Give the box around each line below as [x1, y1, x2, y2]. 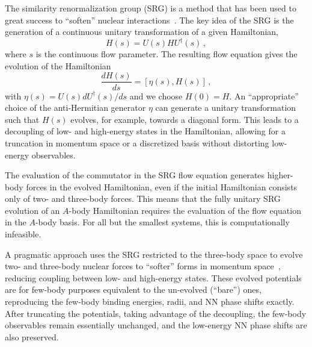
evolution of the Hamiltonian [5, 59, 111, 72]
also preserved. [5, 330, 59, 343]
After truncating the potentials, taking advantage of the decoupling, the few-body [5, 307, 307, 319]
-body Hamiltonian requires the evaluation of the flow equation [69, 204, 301, 216]
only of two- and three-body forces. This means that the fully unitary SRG [5, 192, 281, 205]
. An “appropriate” [229, 89, 299, 102]
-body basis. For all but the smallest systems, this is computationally [35, 216, 290, 228]
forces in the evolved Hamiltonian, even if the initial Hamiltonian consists [26, 180, 298, 193]
